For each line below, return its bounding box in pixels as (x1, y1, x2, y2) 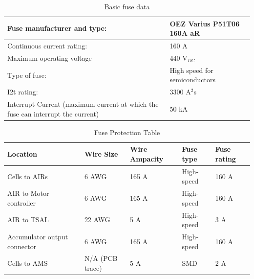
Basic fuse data (104, 1, 150, 11)
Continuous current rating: (7, 41, 87, 51)
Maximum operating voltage (7, 52, 92, 63)
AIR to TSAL (7, 214, 49, 225)
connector (7, 241, 37, 251)
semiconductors (169, 74, 216, 85)
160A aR (169, 28, 200, 38)
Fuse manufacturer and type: (7, 23, 107, 33)
